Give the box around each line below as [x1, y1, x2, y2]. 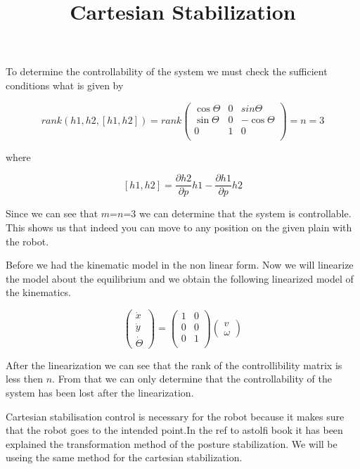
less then [6, 371, 44, 386]
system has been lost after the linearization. [6, 385, 194, 399]
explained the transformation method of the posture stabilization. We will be [6, 436, 337, 451]
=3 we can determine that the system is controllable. [123, 206, 352, 221]
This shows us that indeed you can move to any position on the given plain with [6, 220, 352, 234]
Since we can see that [6, 206, 98, 221]
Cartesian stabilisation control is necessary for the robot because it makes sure [6, 409, 345, 423]
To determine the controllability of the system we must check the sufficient [6, 64, 328, 79]
